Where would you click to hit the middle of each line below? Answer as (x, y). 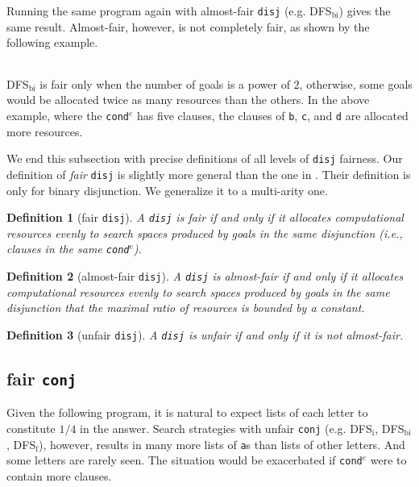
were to (388, 460)
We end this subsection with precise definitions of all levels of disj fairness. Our (205, 158)
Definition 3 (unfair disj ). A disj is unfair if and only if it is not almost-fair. (205, 334)
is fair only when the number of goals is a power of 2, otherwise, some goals (226, 83)
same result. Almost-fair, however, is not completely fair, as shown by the (188, 26)
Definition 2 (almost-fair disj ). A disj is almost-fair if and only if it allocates (205, 276)
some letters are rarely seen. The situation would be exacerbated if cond (185, 460)
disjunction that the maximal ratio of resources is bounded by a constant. (186, 308)
